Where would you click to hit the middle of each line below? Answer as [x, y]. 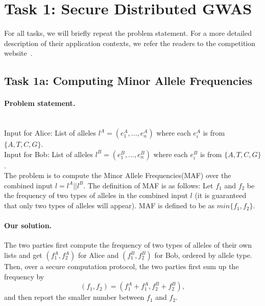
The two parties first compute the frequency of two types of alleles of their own [128, 245]
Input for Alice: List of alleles [50, 133]
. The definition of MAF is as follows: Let [148, 185]
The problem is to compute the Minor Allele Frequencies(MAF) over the [118, 175]
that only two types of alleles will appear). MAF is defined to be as [109, 205]
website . [18, 53]
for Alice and [98, 255]
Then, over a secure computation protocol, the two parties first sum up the [122, 266]
